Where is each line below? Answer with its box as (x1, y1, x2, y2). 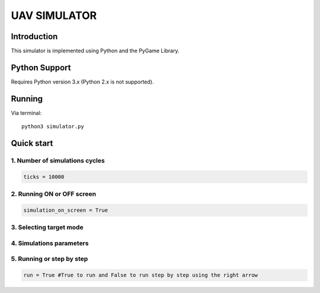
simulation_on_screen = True (23, 206, 108, 214)
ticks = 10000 (23, 173, 65, 180)
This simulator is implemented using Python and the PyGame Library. (11, 47, 180, 55)
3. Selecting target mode (11, 223, 84, 231)
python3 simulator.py (21, 123, 84, 130)
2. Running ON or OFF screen (11, 190, 97, 198)
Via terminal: (11, 109, 42, 116)
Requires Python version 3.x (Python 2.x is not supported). (11, 78, 154, 85)
